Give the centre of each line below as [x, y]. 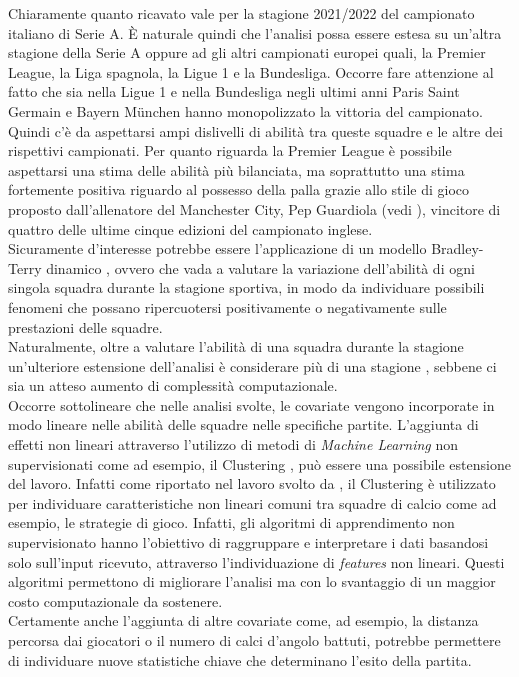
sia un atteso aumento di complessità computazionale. [173, 385]
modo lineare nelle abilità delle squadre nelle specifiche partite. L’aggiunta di [243, 424]
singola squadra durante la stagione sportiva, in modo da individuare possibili [246, 287]
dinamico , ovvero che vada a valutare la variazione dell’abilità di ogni [260, 267]
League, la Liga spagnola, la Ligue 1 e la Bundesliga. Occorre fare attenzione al [251, 71]
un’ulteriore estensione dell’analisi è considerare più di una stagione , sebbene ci [252, 365]
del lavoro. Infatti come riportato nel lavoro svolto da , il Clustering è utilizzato [252, 483]
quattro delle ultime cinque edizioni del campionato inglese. [190, 228]
